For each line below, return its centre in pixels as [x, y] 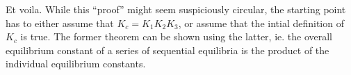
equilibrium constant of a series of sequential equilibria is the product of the [168, 50]
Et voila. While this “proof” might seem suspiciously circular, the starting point [176, 9]
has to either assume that [60, 23]
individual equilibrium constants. [76, 64]
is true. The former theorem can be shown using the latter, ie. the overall [177, 36]
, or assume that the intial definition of [261, 23]
